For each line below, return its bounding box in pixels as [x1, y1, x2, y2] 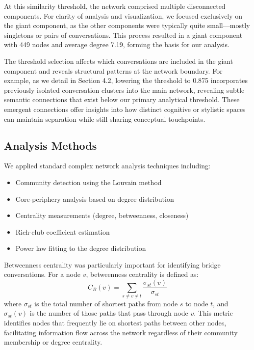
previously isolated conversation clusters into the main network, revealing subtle [4, 84, 245, 95]
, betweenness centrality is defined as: [86, 269, 199, 279]
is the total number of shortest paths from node [34, 298, 178, 308]
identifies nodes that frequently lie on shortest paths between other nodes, [4, 318, 227, 328]
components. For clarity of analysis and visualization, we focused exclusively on [4, 10, 243, 21]
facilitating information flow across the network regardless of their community [4, 327, 238, 337]
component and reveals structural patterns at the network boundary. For [4, 65, 223, 76]
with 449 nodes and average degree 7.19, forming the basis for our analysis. [4, 39, 229, 50]
